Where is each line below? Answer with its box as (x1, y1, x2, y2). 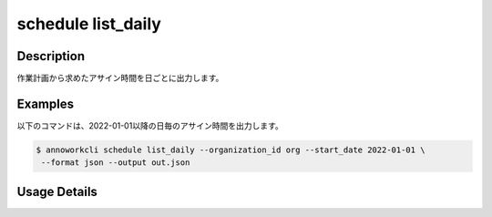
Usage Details (16, 183, 97, 200)
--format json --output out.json (41, 158, 190, 168)
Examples (16, 96, 75, 111)
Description (16, 48, 86, 64)
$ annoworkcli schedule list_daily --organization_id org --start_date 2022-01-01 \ (36, 144, 425, 155)
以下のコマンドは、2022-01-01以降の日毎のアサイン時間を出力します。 (16, 119, 283, 131)
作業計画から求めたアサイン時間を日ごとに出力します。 (16, 73, 224, 84)
